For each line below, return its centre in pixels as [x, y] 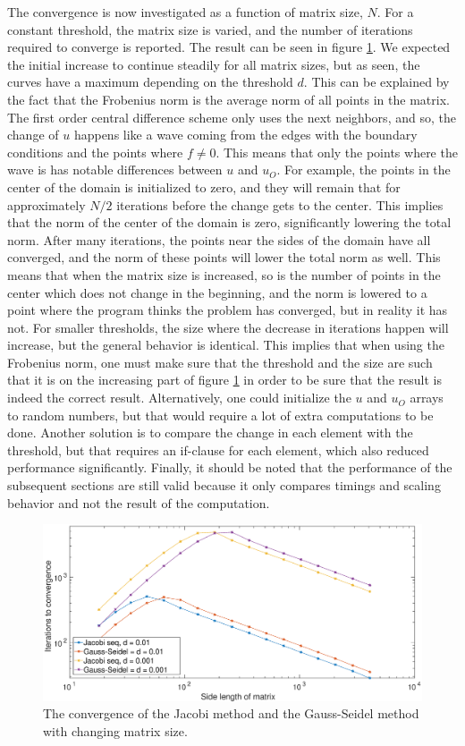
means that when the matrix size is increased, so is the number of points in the [224, 274]
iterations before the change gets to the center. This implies [280, 204]
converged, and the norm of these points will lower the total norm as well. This [224, 257]
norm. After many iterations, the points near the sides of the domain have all [219, 239]
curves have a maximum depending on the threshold [150, 82]
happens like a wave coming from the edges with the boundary [245, 135]
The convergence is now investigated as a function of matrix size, [185, 12]
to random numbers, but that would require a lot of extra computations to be [220, 415]
